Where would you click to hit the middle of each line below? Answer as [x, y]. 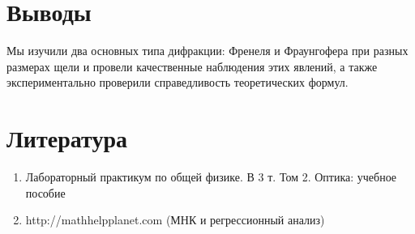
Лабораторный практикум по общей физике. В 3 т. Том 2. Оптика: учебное [211, 177]
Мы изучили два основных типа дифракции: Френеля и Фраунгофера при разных [207, 51]
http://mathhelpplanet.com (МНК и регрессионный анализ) [175, 220]
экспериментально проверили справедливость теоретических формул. [178, 82]
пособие [45, 192]
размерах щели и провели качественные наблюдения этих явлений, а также [192, 66]
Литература [67, 138]
